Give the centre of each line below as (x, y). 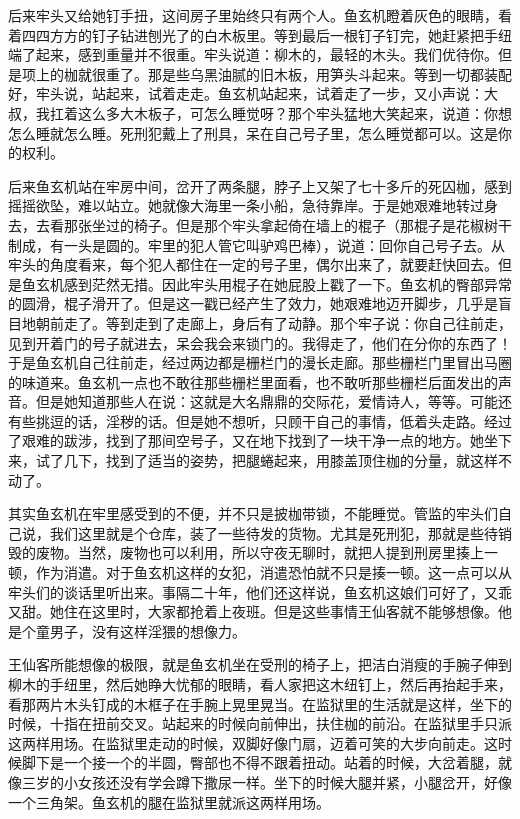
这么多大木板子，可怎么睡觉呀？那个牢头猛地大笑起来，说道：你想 (294, 112)
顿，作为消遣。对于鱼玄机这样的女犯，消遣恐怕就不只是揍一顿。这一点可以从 (260, 572)
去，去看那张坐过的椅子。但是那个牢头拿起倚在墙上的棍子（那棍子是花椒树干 (260, 224)
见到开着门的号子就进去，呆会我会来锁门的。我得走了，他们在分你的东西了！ (260, 342)
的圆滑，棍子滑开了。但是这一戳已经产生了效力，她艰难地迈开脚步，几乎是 (253, 303)
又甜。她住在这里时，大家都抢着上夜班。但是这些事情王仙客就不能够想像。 (253, 611)
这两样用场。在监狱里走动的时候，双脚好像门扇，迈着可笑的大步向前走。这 (253, 742)
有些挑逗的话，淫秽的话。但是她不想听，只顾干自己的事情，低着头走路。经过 (260, 420)
